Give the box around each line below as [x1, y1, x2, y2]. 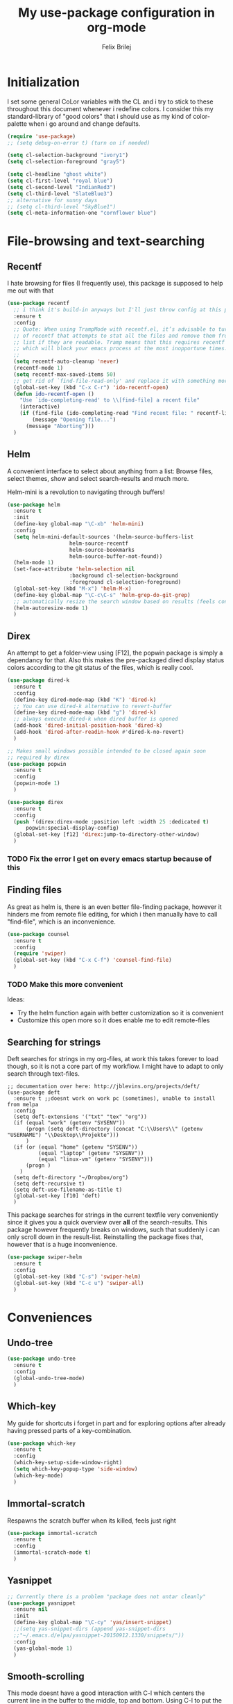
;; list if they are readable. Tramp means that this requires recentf [13, 338, 225, 345]
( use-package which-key [7, 1440, 76, 1447]
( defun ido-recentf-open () [13, 391, 95, 398]
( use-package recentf [7, 300, 70, 307]
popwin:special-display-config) [25, 825, 119, 832]
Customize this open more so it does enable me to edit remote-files [17, 1016, 210, 1024]
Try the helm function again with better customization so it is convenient [17, 1009, 224, 1017]
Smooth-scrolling [7, 1670, 85, 1682]
